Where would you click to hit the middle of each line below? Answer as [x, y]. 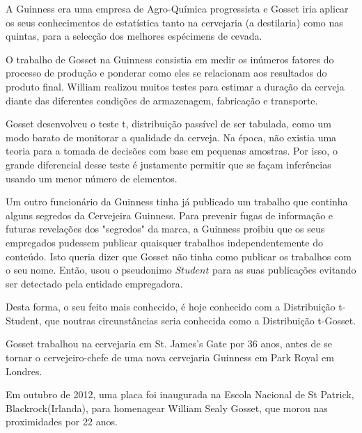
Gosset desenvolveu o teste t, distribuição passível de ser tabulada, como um [168, 124]
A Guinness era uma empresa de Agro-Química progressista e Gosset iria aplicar [177, 8]
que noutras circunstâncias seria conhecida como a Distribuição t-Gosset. [200, 320]
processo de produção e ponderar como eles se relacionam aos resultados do [166, 73]
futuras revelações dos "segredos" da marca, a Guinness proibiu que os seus [165, 229]
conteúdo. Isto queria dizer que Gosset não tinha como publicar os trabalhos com [179, 256]
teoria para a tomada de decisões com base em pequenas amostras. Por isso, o [172, 151]
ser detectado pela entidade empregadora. [94, 283]
